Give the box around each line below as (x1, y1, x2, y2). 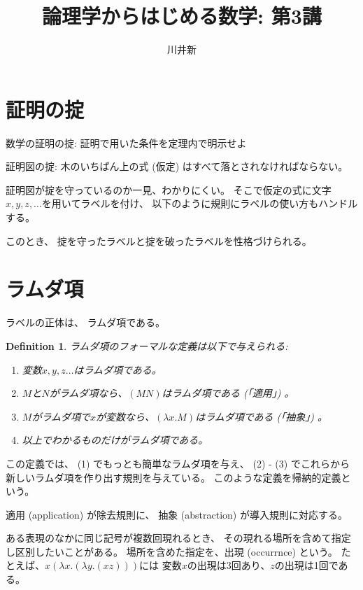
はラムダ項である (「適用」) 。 (162, 386, 294, 400)
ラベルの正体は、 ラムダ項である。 (6, 315, 166, 330)
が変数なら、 (96, 409, 155, 423)
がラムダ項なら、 (49, 386, 128, 400)
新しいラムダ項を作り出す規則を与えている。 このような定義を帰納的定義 (6, 470, 341, 484)
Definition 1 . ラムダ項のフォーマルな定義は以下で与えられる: (6, 338, 288, 353)
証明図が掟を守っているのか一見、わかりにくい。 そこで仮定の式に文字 (6, 182, 332, 197)
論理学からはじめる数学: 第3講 (42, 1, 322, 30)
